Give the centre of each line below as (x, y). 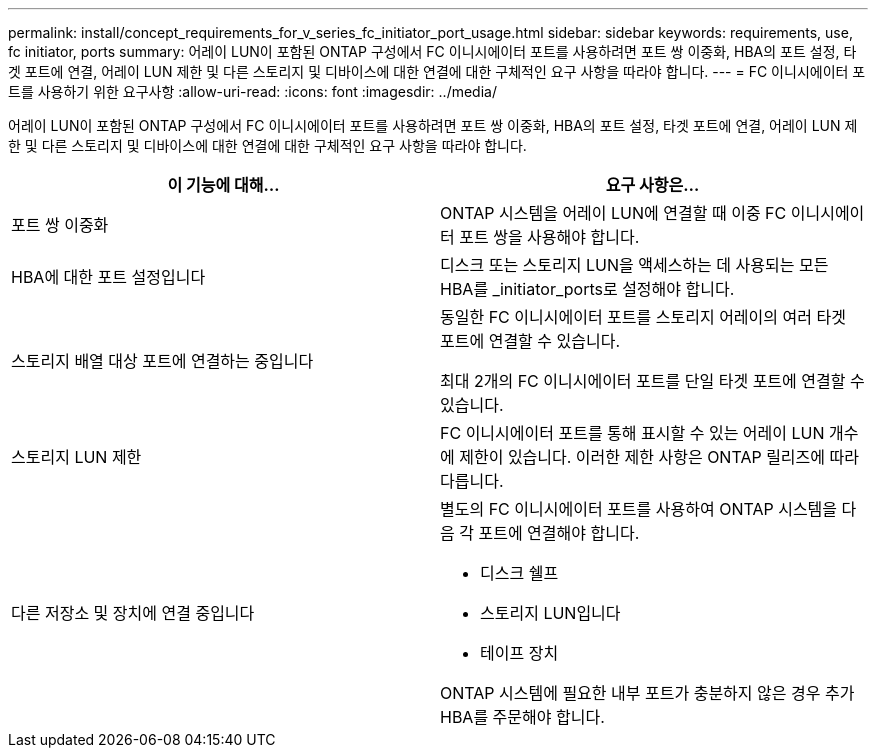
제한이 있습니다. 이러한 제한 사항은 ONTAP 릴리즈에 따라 (659, 457)
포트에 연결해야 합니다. (559, 533)
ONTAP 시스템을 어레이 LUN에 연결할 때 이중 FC (613, 213)
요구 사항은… (652, 185)
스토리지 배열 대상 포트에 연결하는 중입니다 (162, 361)
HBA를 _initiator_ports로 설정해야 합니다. (587, 289)
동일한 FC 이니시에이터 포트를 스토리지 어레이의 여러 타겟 (643, 317)
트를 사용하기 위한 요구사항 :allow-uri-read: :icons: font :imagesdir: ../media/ (252, 91)
